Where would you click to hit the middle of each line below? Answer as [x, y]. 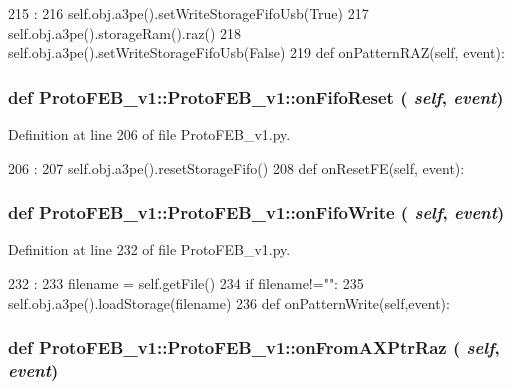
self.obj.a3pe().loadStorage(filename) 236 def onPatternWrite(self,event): [229, 302]
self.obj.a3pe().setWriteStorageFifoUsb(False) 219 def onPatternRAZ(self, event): [256, 52]
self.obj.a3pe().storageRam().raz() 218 [125, 32]
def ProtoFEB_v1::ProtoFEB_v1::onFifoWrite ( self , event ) [256, 212]
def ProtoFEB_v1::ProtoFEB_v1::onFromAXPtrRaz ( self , [254, 347]
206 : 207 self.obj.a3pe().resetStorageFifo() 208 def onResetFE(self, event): [236, 167]
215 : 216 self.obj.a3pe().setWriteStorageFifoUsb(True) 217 [188, 13]
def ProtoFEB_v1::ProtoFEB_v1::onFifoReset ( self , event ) [256, 96]
